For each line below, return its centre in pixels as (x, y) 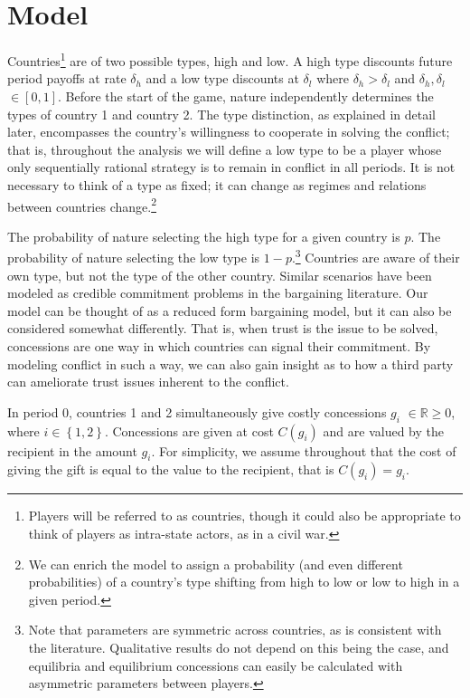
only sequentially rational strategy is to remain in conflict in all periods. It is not (231, 167)
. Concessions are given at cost (189, 430)
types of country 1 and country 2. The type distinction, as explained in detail (222, 114)
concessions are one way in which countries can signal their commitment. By (219, 346)
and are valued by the (383, 430)
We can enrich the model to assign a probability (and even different (216, 564)
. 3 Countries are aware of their (376, 256)
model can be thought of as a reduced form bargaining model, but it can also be (230, 310)
